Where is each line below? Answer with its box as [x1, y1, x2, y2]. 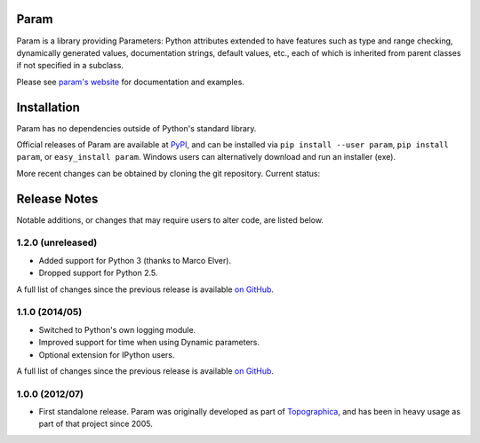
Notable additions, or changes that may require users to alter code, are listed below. [16, 214, 324, 225]
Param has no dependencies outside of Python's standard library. [16, 123, 257, 133]
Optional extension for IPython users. [38, 349, 175, 360]
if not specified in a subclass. [16, 60, 124, 71]
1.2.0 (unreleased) [16, 236, 98, 249]
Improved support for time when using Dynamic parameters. [38, 337, 260, 348]
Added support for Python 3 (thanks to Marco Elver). [38, 255, 231, 265]
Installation [16, 99, 80, 115]
